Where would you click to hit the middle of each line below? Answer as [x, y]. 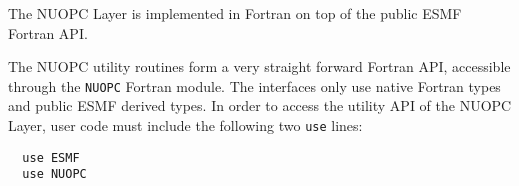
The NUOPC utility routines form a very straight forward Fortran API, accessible [259, 66]
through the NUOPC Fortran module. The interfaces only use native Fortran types [254, 85]
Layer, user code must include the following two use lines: [185, 125]
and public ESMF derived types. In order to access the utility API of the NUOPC [260, 105]
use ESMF [51, 157]
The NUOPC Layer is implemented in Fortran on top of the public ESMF [235, 13]
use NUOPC [54, 174]
